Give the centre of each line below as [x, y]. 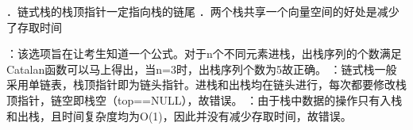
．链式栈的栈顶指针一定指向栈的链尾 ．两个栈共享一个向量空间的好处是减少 [203, 11]
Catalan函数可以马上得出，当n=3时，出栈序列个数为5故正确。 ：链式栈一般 [202, 69]
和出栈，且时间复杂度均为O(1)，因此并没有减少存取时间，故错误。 [179, 115]
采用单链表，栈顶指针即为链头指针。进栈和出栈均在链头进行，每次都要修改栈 [206, 84]
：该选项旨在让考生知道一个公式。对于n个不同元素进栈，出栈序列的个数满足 [204, 54]
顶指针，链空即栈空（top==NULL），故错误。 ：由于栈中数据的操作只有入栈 [205, 99]
